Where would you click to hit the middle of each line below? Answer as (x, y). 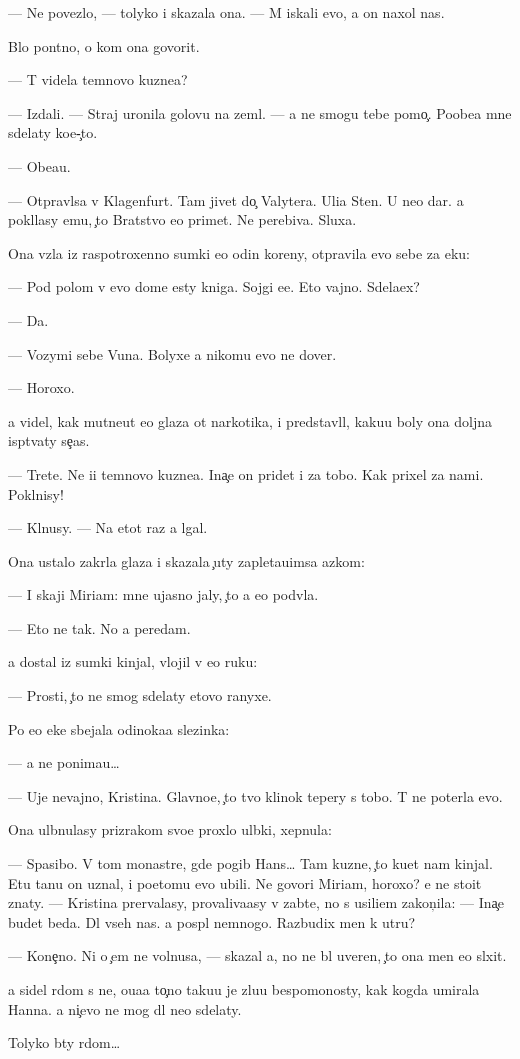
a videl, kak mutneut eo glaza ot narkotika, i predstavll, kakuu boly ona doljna (250, 420)
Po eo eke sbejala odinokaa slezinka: (119, 728)
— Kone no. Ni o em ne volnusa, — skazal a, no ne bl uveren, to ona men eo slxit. (257, 955)
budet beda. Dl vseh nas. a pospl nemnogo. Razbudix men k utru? (212, 921)
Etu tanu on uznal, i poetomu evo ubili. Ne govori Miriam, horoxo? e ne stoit (245, 882)
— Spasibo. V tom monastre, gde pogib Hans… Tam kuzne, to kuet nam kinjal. (250, 863)
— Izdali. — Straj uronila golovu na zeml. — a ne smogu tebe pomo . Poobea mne (260, 112)
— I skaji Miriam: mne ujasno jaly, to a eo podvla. (163, 594)
